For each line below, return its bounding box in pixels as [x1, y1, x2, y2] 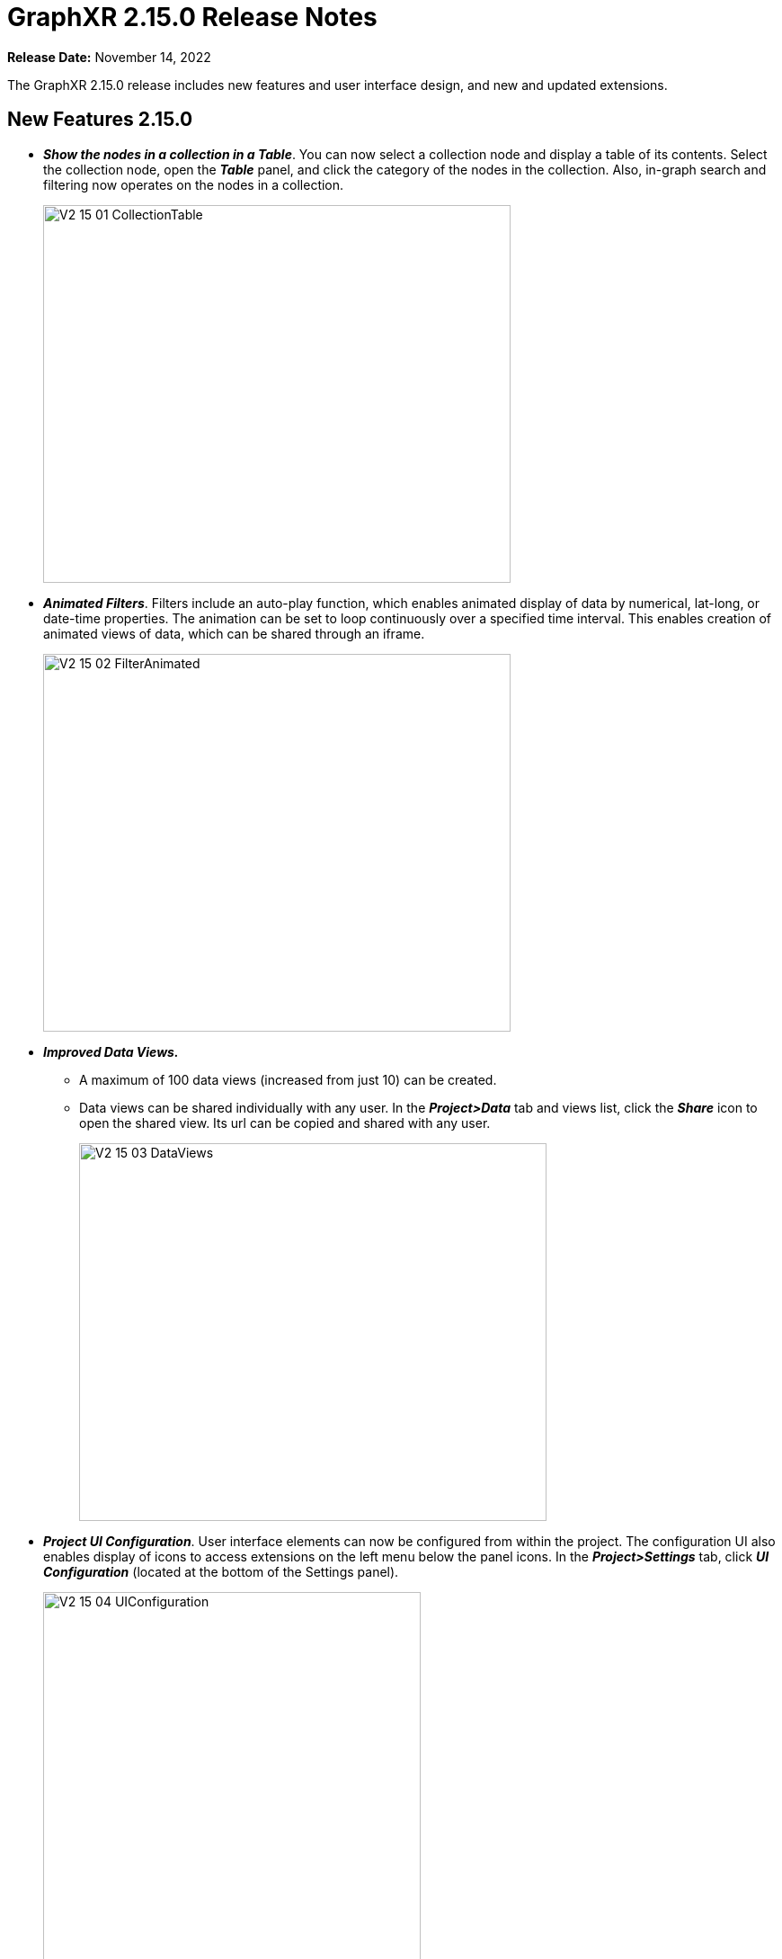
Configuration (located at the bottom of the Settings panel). [43, 1563, 399, 1579]
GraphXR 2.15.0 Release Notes [7, 2, 378, 32]
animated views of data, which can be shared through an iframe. [43, 625, 425, 641]
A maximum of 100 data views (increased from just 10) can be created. [79, 1071, 497, 1087]
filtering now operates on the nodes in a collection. [43, 176, 344, 192]
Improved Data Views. [43, 1043, 179, 1060]
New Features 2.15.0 [7, 108, 193, 131]
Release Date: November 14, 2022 [7, 49, 211, 65]
